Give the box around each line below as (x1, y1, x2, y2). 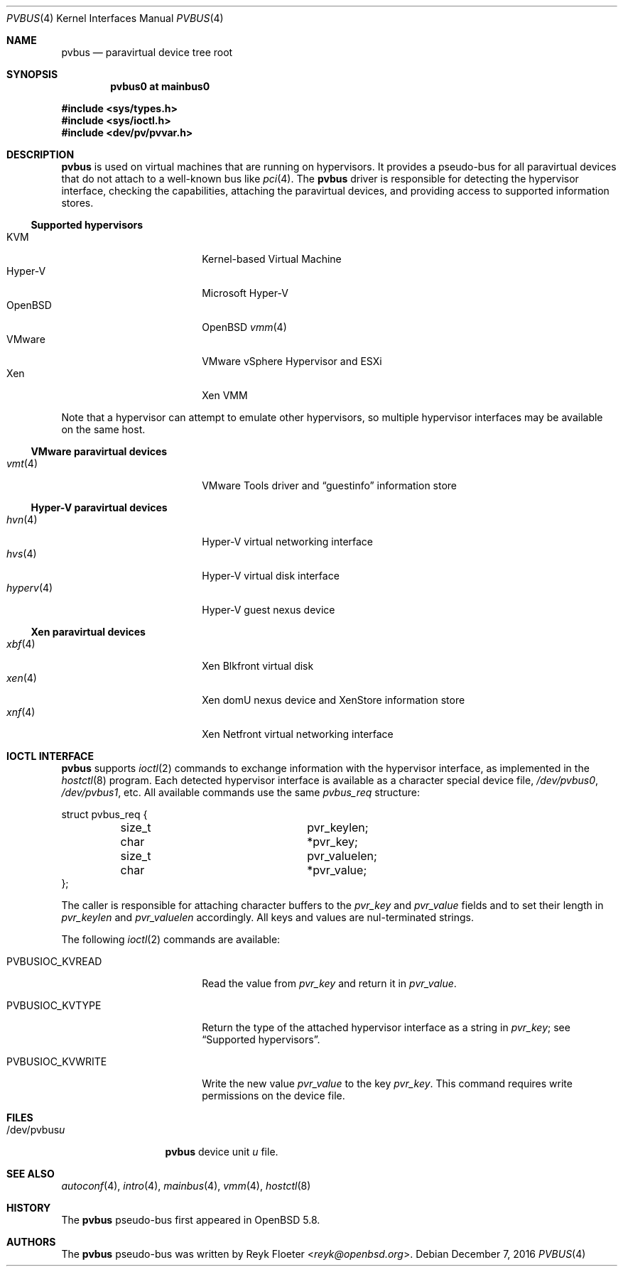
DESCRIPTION (6, 148, 75, 161)
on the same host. (61, 423, 146, 435)
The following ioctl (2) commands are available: (61, 933, 281, 945)
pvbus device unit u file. (165, 1146, 278, 1158)
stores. (61, 197, 94, 209)
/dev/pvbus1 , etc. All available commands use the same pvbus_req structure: (61, 786, 420, 798)
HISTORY (6, 1202, 51, 1214)
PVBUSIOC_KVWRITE (6, 1055, 107, 1067)
